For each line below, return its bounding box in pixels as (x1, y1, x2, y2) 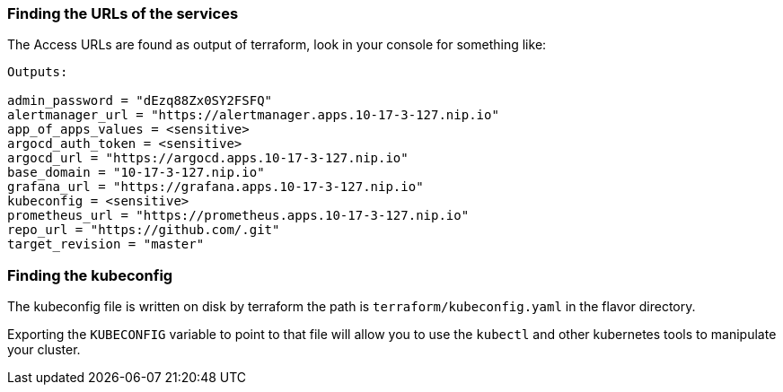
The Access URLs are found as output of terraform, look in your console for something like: (7, 37, 547, 53)
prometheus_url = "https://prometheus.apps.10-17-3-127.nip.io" (7, 208, 470, 223)
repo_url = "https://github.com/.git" (7, 222, 280, 238)
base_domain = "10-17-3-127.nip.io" (7, 165, 265, 180)
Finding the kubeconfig (7, 266, 173, 284)
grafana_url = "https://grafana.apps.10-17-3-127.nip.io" (7, 179, 424, 195)
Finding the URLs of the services (7, 4, 239, 22)
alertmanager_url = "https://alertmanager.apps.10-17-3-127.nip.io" (7, 108, 499, 123)
